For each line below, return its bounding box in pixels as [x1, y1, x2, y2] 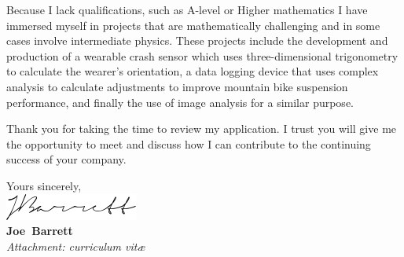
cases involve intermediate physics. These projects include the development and [6, 32, 388, 49]
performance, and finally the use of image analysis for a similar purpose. [6, 94, 354, 110]
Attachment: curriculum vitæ [6, 237, 145, 254]
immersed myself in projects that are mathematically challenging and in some [6, 17, 380, 33]
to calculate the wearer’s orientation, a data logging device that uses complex [6, 63, 379, 79]
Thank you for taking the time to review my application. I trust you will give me [6, 120, 397, 137]
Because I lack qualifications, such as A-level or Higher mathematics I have [6, 2, 368, 17]
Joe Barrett [6, 222, 73, 239]
